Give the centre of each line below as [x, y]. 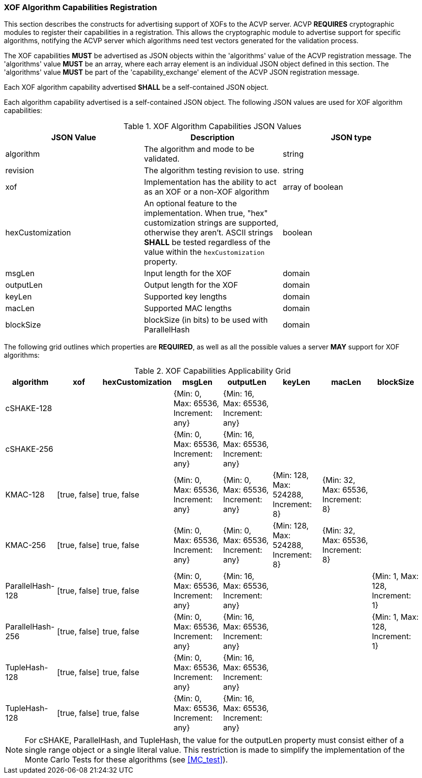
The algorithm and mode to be [199, 149]
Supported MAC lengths [188, 308]
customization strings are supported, [211, 223]
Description [212, 138]
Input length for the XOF [188, 273]
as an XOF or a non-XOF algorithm [206, 192]
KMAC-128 [25, 495]
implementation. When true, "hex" [206, 213]
